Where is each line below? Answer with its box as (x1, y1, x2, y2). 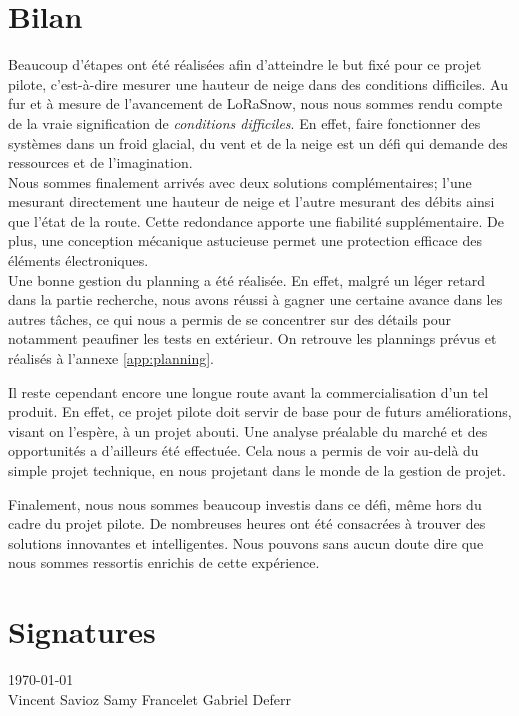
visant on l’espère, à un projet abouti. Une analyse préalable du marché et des (8, 420, 488, 441)
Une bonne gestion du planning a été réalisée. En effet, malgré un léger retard (8, 269, 485, 290)
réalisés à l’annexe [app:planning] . (8, 348, 214, 369)
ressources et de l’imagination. (8, 152, 193, 173)
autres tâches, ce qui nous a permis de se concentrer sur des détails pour (8, 308, 451, 329)
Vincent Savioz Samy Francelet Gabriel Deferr (8, 688, 291, 709)
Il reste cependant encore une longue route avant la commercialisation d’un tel (8, 381, 489, 402)
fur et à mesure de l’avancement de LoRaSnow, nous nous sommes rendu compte (8, 93, 503, 114)
